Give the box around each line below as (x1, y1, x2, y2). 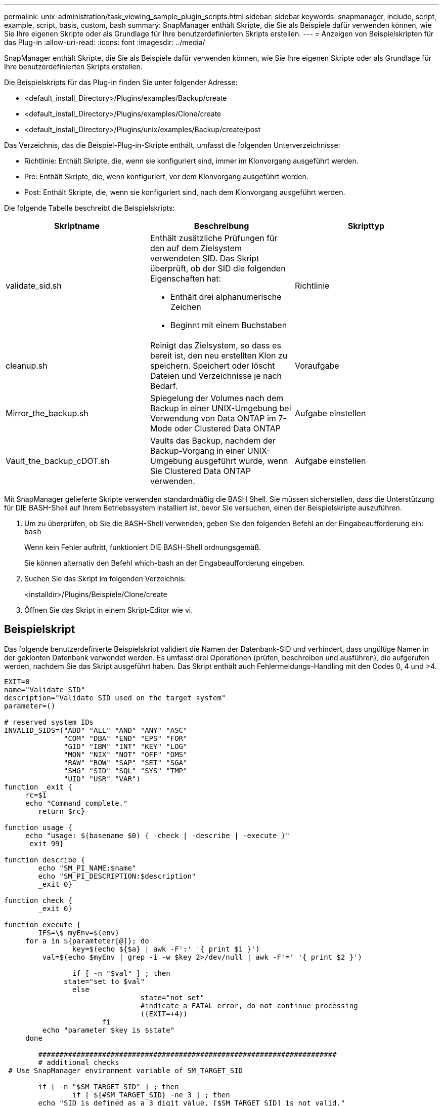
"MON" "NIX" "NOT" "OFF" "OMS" (64, 750, 188, 759)
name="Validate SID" (4, 685, 85, 694)
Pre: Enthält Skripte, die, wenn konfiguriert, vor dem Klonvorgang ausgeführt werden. (24, 172, 308, 181)
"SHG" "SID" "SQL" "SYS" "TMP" (64, 766, 188, 775)
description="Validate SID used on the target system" (4, 693, 226, 702)
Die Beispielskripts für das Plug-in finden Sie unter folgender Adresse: (4, 78, 238, 87)
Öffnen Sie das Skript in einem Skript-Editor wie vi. (24, 606, 193, 614)
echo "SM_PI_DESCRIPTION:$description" (38, 872, 196, 880)
